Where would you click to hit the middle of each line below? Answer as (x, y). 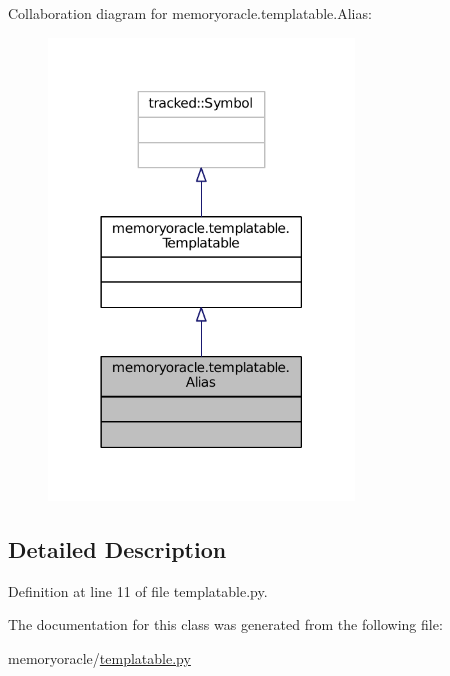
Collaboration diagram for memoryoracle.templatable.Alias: (190, 13)
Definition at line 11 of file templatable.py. (138, 590)
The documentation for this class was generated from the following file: (225, 624)
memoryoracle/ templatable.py (99, 657)
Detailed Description (117, 548)
